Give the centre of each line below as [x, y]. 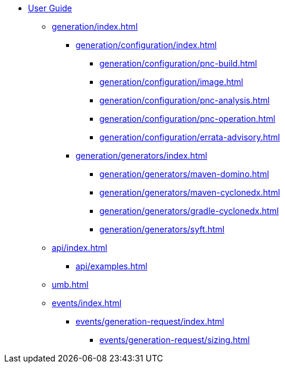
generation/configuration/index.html [146, 45]
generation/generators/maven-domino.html [184, 174]
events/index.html [87, 303]
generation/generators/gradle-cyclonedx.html [189, 211]
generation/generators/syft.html [162, 229]
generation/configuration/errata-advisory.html [190, 137]
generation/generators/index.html [142, 155]
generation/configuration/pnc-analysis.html [185, 100]
